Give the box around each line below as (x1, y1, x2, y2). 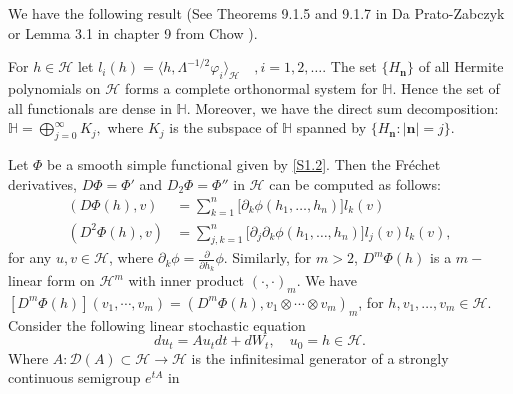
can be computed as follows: (269, 173, 441, 194)
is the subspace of (169, 117, 278, 138)
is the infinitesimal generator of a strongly (191, 347, 449, 368)
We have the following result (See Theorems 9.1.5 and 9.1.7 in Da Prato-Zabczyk (8, 3, 505, 23)
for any (8, 247, 52, 268)
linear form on (8, 270, 95, 291)
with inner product (128, 270, 245, 291)
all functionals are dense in (8, 97, 172, 118)
